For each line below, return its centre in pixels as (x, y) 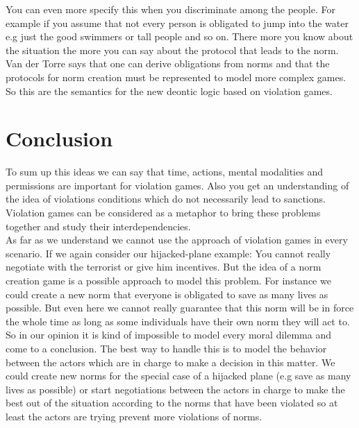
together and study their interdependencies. (98, 226)
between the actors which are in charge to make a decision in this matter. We (170, 362)
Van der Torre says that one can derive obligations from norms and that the (168, 63)
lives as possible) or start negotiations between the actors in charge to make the (175, 389)
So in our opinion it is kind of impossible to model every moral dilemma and (168, 335)
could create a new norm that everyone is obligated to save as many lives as (167, 294)
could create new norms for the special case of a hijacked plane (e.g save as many (178, 376)
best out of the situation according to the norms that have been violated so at (172, 403)
